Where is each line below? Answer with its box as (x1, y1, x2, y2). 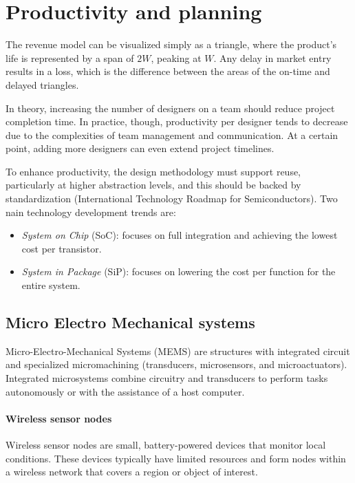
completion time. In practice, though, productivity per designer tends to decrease (6, 114, 348, 129)
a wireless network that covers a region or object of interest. (6, 464, 258, 479)
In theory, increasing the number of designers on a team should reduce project (6, 100, 335, 115)
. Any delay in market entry (213, 50, 332, 65)
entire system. (21, 278, 80, 292)
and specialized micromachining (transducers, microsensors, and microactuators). (6, 357, 347, 372)
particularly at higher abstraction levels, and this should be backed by (6, 178, 301, 192)
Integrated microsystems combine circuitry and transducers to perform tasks (6, 371, 328, 385)
